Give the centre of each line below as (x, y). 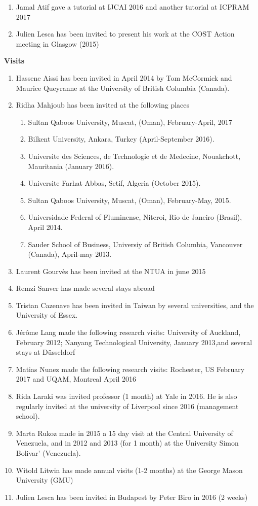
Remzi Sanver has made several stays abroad (85, 288)
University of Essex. (47, 315)
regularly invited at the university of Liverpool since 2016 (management (127, 406)
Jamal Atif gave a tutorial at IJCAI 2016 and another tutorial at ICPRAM (133, 7)
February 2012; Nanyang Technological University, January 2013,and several (134, 342)
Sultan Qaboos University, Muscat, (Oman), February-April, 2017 (130, 122)
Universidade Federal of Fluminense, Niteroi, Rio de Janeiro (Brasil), (135, 217)
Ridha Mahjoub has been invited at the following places (103, 105)
